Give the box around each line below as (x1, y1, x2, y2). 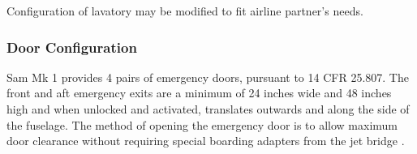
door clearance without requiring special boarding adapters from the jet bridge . (6, 132, 405, 149)
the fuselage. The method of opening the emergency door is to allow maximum (6, 116, 398, 133)
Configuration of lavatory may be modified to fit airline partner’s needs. (6, 2, 363, 19)
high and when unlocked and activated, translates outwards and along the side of (6, 101, 410, 117)
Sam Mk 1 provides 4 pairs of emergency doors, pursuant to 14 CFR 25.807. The (6, 68, 409, 85)
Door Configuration (6, 36, 137, 57)
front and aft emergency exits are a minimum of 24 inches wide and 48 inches (6, 84, 392, 101)
